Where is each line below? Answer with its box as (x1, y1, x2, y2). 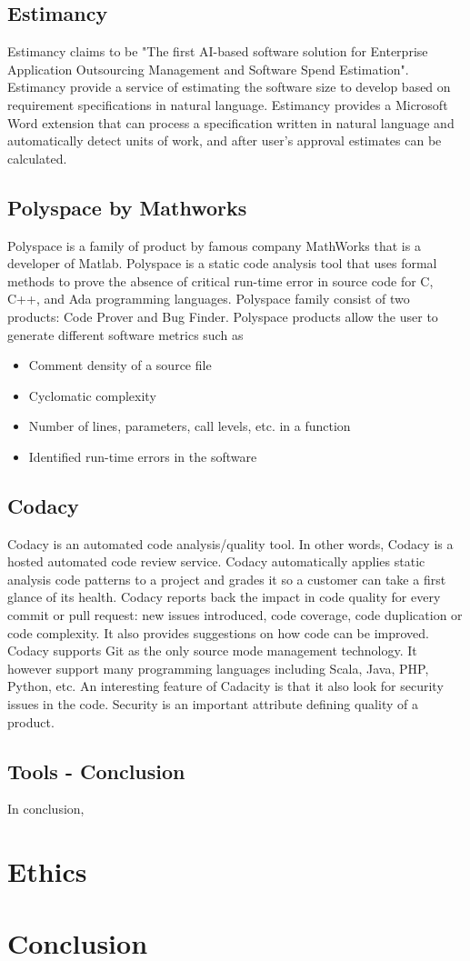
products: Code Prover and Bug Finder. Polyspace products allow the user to (7, 306, 438, 325)
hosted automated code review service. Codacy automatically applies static (7, 552, 425, 571)
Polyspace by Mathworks (7, 193, 247, 221)
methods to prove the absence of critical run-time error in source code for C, (7, 271, 434, 290)
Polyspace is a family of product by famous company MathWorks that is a (7, 235, 421, 255)
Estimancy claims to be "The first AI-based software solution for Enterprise (7, 42, 428, 61)
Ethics (7, 853, 87, 890)
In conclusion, (7, 799, 85, 818)
